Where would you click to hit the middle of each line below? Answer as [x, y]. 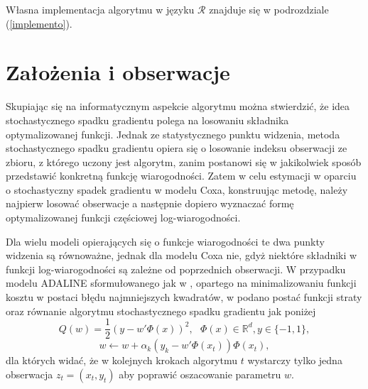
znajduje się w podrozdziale [269, 9]
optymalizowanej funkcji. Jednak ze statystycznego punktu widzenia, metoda [173, 134]
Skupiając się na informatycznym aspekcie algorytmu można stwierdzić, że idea [178, 106]
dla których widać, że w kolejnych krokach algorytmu [122, 360]
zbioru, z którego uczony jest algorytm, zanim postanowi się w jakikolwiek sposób [184, 161]
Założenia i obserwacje [118, 72]
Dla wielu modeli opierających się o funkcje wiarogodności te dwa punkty [165, 241]
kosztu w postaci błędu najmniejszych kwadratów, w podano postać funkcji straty [184, 297]
